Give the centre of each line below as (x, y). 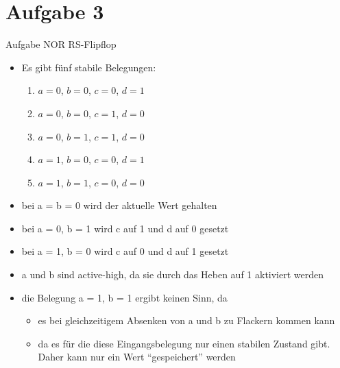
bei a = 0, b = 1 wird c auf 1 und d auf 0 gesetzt (125, 228)
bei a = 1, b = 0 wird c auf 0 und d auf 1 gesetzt (125, 251)
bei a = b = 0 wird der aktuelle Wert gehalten (119, 205)
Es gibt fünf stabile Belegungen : (89, 67)
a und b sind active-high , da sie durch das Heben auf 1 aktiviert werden (173, 274)
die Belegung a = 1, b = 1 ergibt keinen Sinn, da (124, 297)
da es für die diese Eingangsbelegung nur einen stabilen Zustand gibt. (184, 343)
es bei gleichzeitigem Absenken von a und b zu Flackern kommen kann (186, 320)
